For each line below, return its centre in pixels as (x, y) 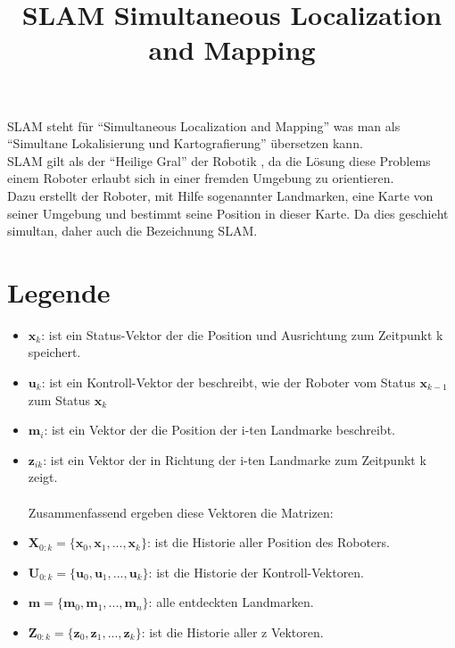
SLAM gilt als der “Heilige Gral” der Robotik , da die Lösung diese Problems (219, 160)
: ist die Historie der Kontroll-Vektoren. (256, 572)
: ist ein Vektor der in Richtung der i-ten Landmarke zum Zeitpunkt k (235, 459)
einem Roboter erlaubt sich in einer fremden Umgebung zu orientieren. (201, 178)
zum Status (59, 399)
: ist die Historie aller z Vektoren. (232, 631)
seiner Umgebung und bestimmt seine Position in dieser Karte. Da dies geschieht (228, 213)
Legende (59, 291)
